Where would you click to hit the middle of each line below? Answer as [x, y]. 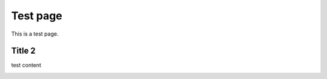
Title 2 [23, 51]
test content [26, 65]
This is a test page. [35, 34]
